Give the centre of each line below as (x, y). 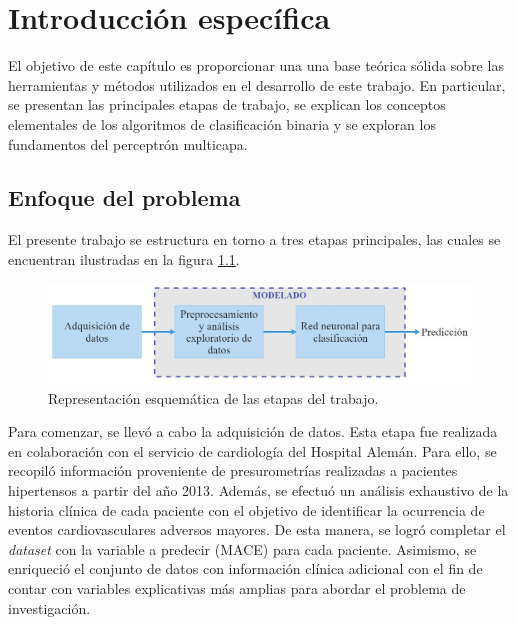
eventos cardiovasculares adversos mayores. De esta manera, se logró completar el (257, 529)
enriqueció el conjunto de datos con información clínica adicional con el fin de (245, 568)
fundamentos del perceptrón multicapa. (128, 143)
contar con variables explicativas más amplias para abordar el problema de (237, 588)
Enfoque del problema (124, 197)
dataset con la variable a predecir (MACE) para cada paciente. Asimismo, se (242, 548)
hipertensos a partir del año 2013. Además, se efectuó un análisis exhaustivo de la (258, 490)
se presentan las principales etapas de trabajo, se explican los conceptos (227, 104)
